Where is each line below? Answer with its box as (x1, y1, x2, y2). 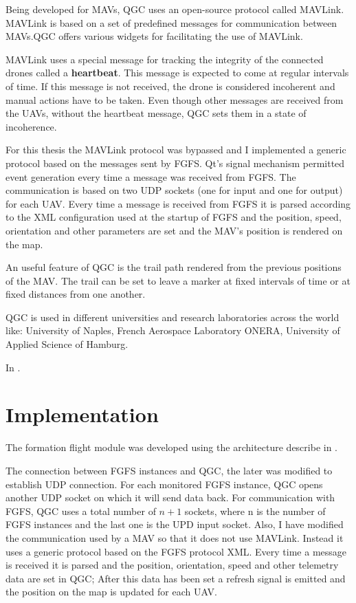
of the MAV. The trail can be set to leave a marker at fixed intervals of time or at (5, 273, 351, 287)
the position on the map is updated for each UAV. (5, 584, 217, 599)
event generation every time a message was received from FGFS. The (5, 169, 296, 184)
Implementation (5, 400, 159, 428)
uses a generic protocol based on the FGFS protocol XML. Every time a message (5, 544, 347, 558)
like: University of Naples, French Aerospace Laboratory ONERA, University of (5, 323, 340, 338)
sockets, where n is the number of (184, 503, 326, 518)
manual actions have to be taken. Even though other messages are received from (5, 92, 344, 107)
